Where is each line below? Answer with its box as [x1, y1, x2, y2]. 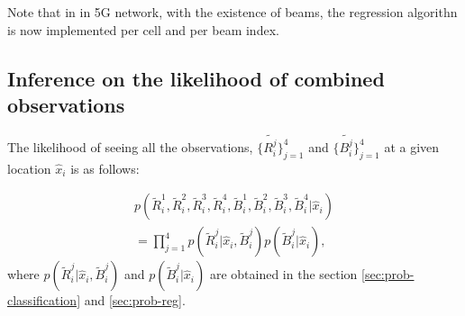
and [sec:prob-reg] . [84, 291, 186, 310]
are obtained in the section [209, 265, 358, 284]
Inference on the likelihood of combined [7, 64, 385, 92]
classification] [7, 291, 81, 310]
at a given [384, 137, 440, 156]
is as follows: [70, 158, 140, 177]
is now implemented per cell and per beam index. [7, 20, 279, 39]
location [7, 158, 51, 177]
